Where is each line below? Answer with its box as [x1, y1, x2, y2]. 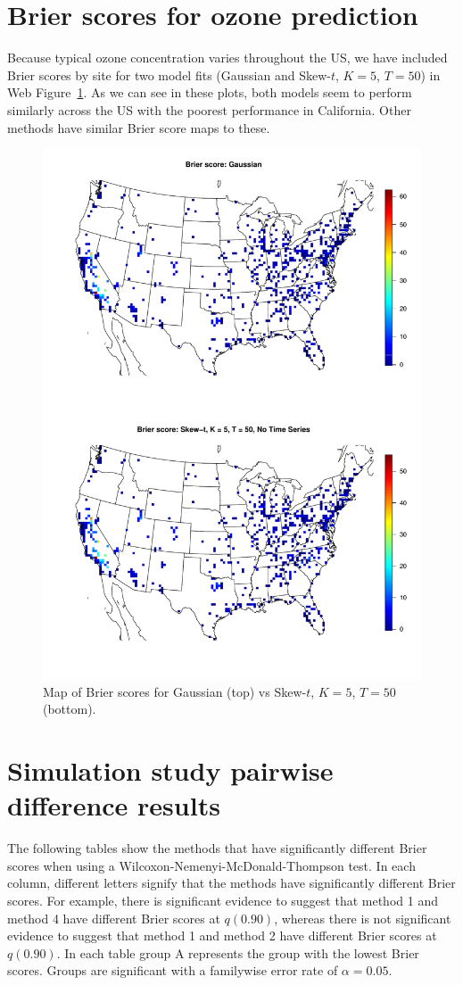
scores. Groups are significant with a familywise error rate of [7, 961, 338, 980]
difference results [7, 787, 220, 824]
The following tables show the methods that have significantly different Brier [7, 839, 427, 857]
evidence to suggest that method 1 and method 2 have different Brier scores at [7, 926, 437, 945]
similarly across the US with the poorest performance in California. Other [7, 100, 411, 119]
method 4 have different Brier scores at [7, 908, 220, 927]
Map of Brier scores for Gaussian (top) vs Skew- [43, 682, 307, 700]
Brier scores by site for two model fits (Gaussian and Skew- [7, 65, 331, 84]
